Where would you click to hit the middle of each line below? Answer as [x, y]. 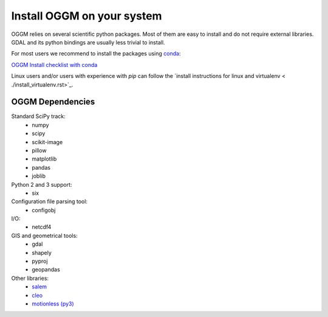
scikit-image [47, 142]
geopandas [46, 270]
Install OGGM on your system [87, 16]
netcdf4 [42, 227]
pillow [39, 150]
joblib [39, 176]
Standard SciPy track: [39, 116]
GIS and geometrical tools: [45, 235]
